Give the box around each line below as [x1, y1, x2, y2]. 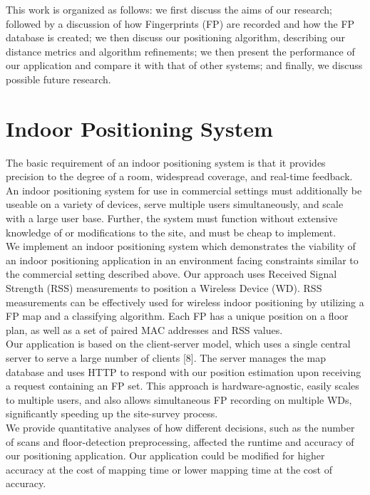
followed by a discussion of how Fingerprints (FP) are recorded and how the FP [6, 16, 355, 31]
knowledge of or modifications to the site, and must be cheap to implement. [6, 224, 336, 239]
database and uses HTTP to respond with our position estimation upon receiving [6, 364, 361, 379]
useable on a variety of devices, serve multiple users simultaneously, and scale [6, 197, 344, 212]
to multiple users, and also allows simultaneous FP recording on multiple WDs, [6, 392, 352, 407]
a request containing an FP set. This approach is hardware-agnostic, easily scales [6, 378, 359, 393]
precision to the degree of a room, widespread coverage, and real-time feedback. [6, 169, 353, 184]
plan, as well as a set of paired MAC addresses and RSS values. [6, 322, 283, 337]
